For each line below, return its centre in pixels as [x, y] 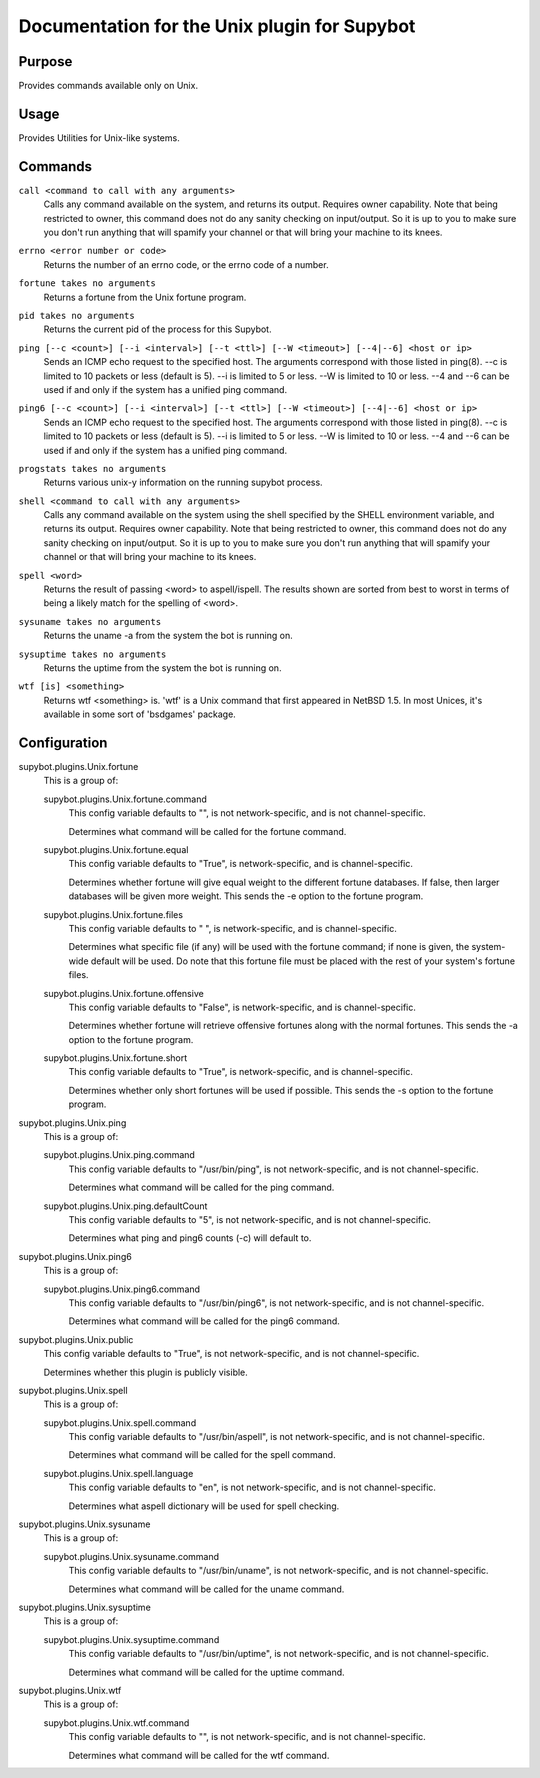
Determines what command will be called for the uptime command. [206, 1672]
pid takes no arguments [76, 315]
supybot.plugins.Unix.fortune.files [113, 914]
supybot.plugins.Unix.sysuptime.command [131, 1639]
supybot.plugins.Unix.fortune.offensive [123, 993]
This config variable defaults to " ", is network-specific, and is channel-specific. [232, 928]
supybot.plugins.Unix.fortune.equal [116, 850]
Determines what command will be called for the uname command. [206, 1589]
